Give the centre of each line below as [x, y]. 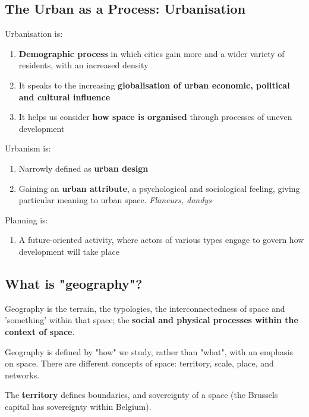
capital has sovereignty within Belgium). [78, 406]
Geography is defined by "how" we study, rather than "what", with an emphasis [149, 351]
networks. [22, 375]
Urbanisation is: [34, 34]
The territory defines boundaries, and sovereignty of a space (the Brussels [141, 395]
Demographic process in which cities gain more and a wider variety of [152, 53]
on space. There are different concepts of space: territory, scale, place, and [139, 363]
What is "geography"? [74, 283]
